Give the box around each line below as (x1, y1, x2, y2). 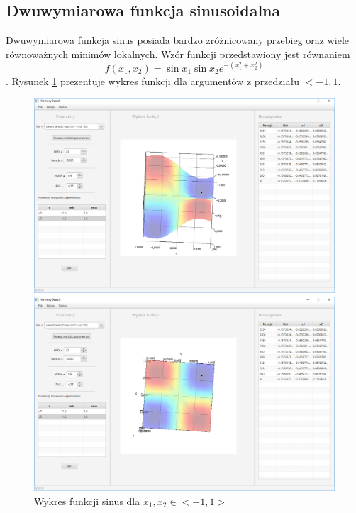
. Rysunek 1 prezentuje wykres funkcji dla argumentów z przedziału (6, 73, 299, 88)
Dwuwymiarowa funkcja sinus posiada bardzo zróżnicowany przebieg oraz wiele (6, 33, 349, 48)
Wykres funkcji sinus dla (34, 493, 140, 508)
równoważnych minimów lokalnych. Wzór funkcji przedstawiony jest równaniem (6, 46, 350, 61)
